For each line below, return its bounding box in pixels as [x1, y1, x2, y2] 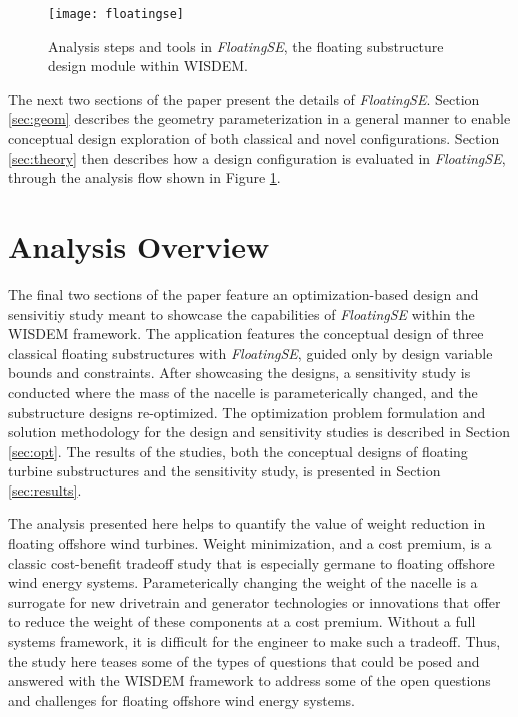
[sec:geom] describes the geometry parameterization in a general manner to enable [8, 108, 511, 129]
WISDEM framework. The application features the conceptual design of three [8, 323, 484, 344]
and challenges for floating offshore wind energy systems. [8, 689, 355, 710]
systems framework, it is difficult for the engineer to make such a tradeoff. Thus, [8, 631, 501, 652]
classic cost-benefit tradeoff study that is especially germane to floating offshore [8, 552, 495, 573]
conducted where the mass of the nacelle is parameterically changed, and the [8, 381, 478, 402]
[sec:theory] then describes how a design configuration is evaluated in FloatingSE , [8, 147, 506, 168]
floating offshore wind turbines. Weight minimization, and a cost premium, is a [8, 533, 492, 554]
